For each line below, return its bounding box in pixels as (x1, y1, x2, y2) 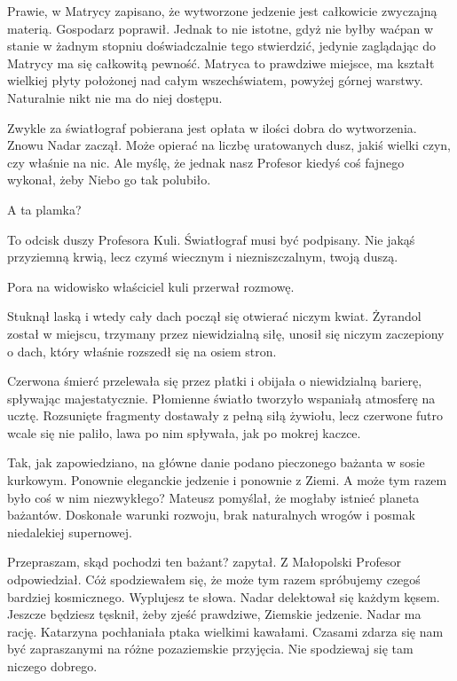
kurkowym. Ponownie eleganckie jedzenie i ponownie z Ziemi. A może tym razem (7, 471, 447, 489)
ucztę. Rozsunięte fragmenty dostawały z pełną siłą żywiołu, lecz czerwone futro (7, 406, 444, 425)
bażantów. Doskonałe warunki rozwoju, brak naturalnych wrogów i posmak (7, 505, 415, 524)
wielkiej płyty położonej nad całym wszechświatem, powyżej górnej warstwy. (7, 71, 423, 90)
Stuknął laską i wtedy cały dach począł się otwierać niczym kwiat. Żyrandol (7, 307, 422, 325)
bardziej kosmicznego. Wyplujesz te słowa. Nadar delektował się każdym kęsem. (7, 587, 440, 606)
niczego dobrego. (7, 657, 98, 675)
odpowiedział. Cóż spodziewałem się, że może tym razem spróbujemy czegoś (7, 570, 421, 589)
